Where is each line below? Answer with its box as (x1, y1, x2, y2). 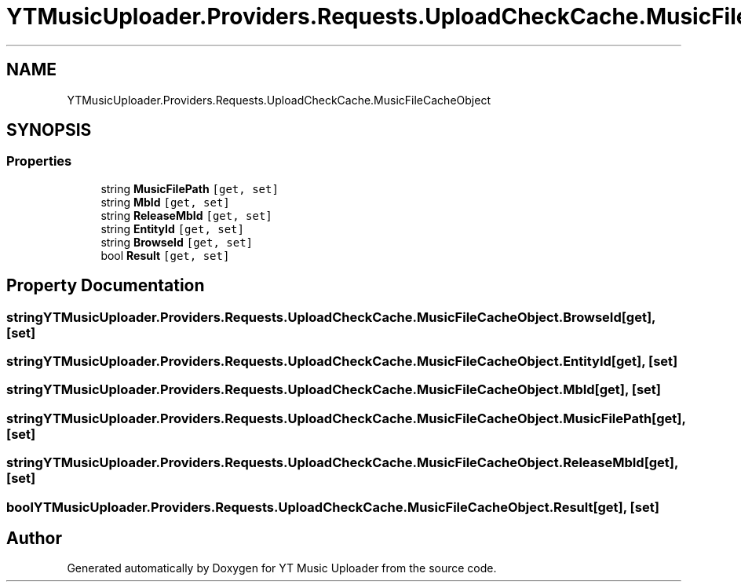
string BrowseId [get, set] (100, 235, 254, 249)
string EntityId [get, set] (100, 221, 244, 236)
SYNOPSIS (6, 120, 92, 141)
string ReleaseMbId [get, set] (100, 208, 272, 222)
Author (6, 528, 62, 548)
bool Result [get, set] (100, 248, 230, 262)
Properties (6, 153, 72, 170)
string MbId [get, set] (100, 195, 230, 209)
